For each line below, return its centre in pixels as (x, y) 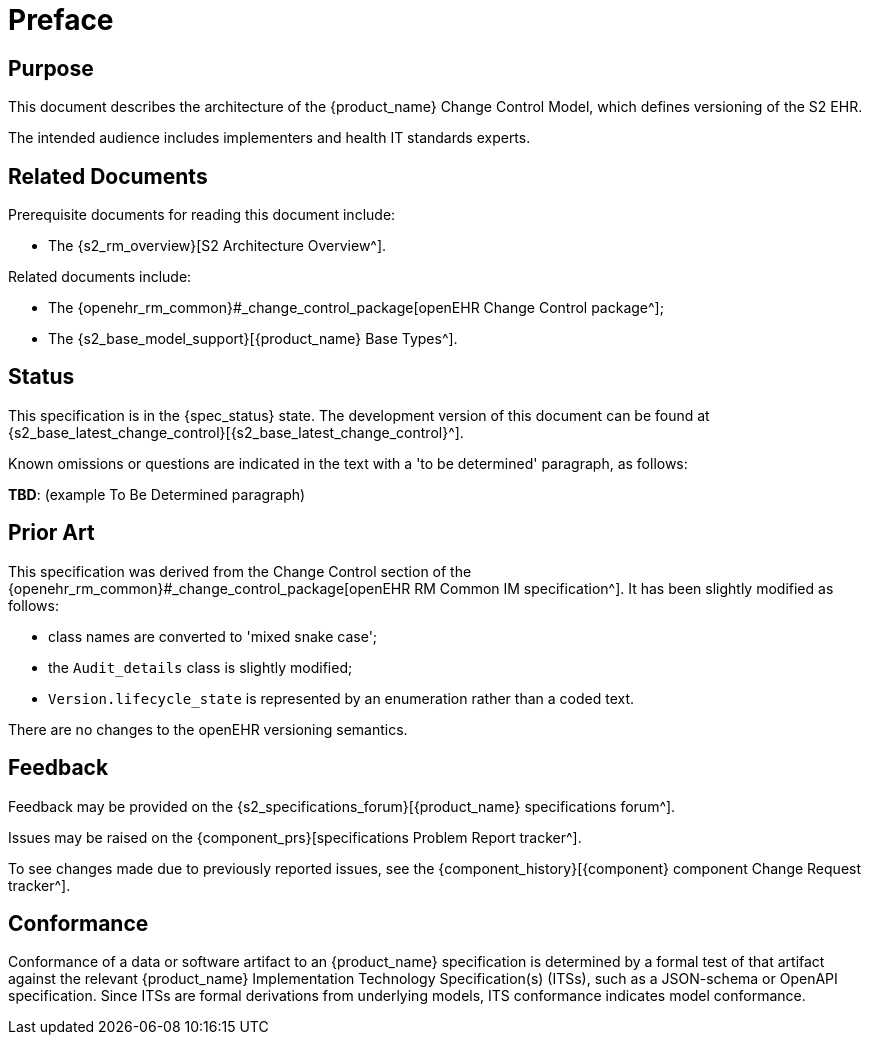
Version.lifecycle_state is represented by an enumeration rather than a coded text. (341, 698)
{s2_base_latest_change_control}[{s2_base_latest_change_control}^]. (236, 432)
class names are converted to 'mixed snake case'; (213, 636)
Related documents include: (100, 277)
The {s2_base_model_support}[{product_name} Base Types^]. (253, 339)
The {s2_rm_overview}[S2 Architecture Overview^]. (217, 246)
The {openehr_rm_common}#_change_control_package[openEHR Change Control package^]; (356, 308)
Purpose (51, 68)
